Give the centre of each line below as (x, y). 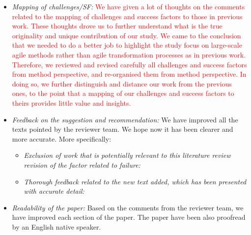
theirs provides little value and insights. (71, 103)
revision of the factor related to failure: (82, 164)
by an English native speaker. (56, 226)
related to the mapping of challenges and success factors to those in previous (127, 16)
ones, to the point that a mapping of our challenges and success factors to (123, 93)
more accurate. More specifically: (62, 138)
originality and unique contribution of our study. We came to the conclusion (126, 35)
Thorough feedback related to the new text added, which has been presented (135, 181)
